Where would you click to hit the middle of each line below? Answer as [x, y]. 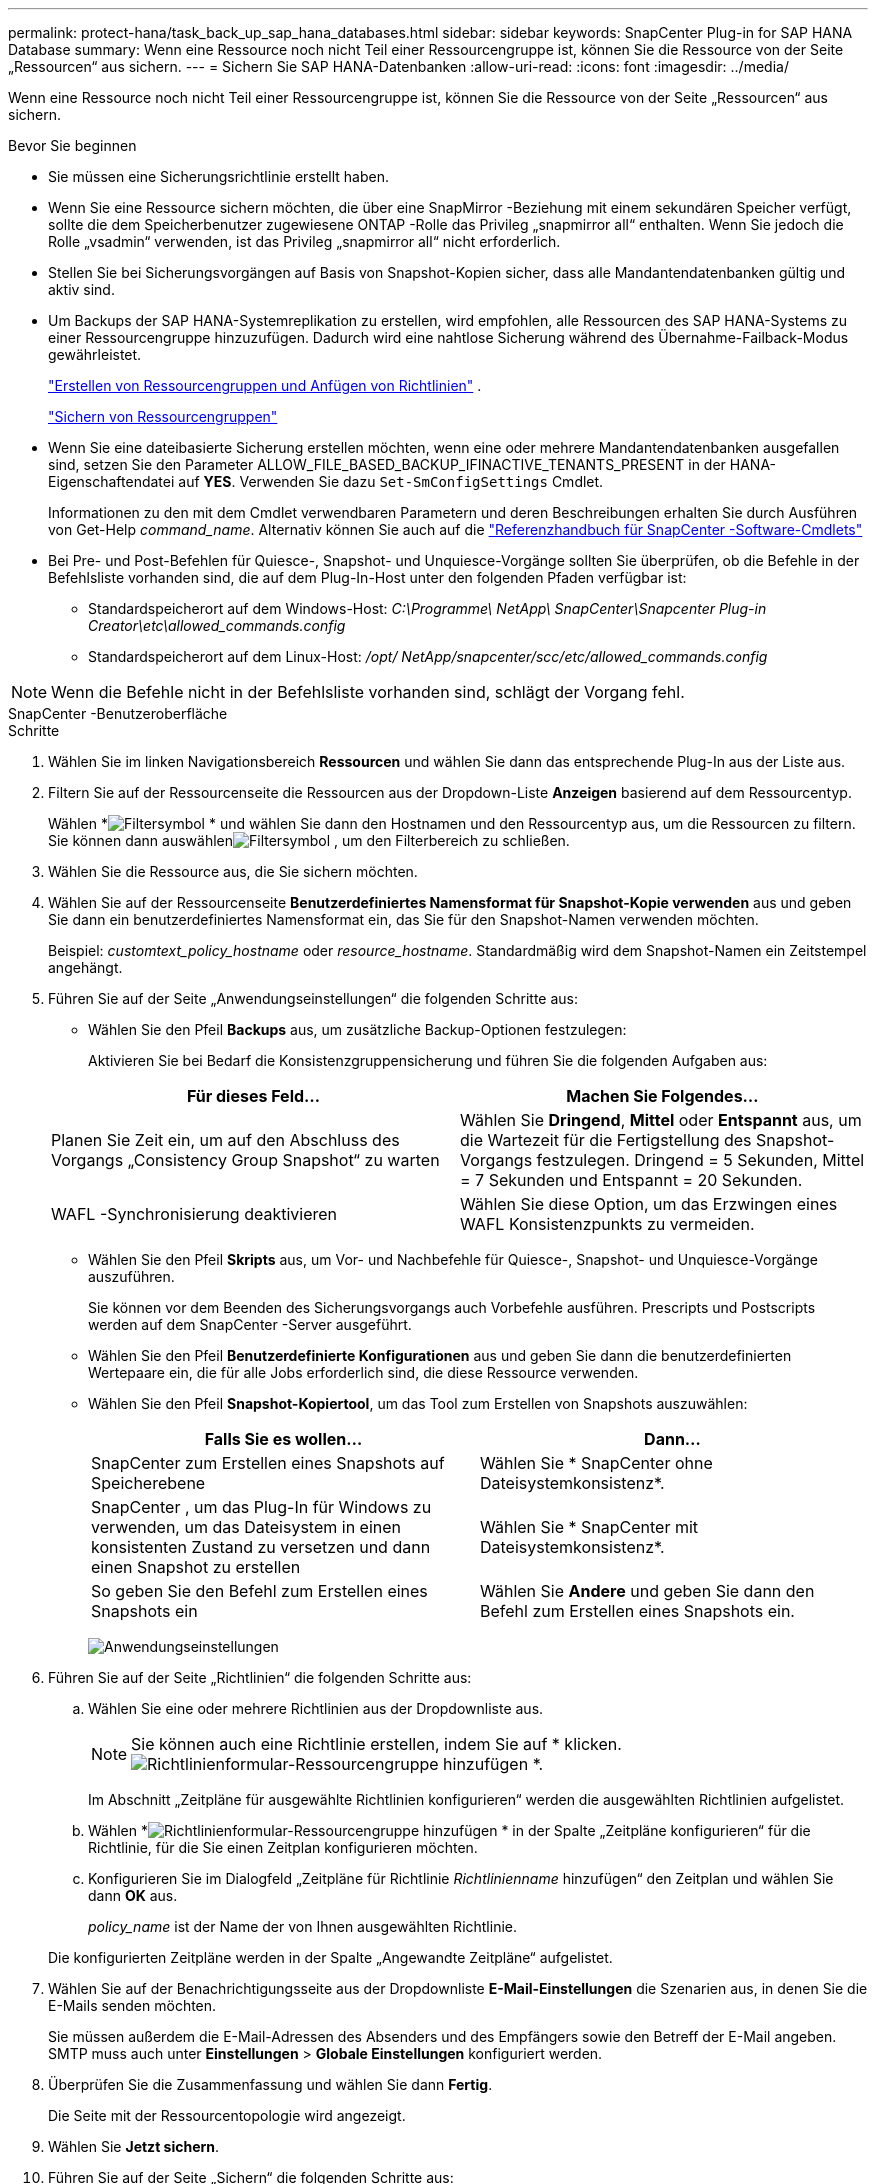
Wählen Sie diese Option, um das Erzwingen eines [649, 1204]
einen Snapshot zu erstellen [196, 1567]
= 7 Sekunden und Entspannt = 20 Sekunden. [631, 1180]
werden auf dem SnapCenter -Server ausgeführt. [250, 1324]
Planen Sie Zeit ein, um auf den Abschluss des [225, 1140]
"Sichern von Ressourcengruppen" [163, 416]
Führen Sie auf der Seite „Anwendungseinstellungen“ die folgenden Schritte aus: [313, 998]
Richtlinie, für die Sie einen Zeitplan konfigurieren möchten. [283, 1847]
